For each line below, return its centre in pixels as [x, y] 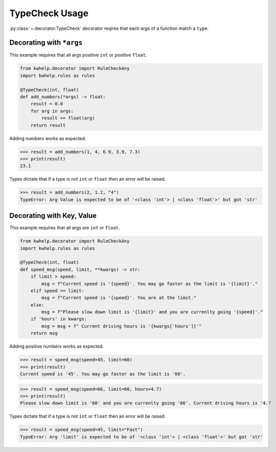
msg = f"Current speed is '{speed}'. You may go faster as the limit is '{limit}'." [149, 284]
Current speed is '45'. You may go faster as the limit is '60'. [103, 374]
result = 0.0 [47, 104]
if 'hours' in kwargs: [59, 319]
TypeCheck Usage [49, 13]
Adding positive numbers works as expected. [56, 346]
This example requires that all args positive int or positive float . [78, 55]
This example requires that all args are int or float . [65, 228]
